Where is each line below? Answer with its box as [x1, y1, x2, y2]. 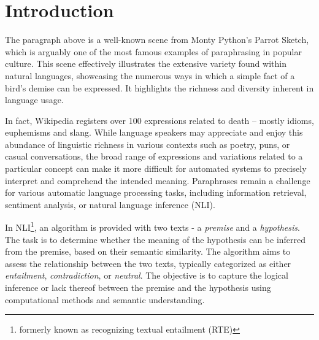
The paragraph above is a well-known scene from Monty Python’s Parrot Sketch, [5, 33, 309, 46]
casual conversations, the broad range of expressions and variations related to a [5, 150, 303, 163]
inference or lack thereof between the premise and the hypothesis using [5, 281, 271, 294]
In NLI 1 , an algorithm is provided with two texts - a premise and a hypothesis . [5, 219, 300, 234]
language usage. [5, 93, 64, 106]
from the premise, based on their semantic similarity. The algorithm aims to [5, 245, 291, 258]
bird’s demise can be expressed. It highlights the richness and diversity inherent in [5, 81, 314, 94]
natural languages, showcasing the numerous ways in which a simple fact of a [5, 69, 295, 82]
